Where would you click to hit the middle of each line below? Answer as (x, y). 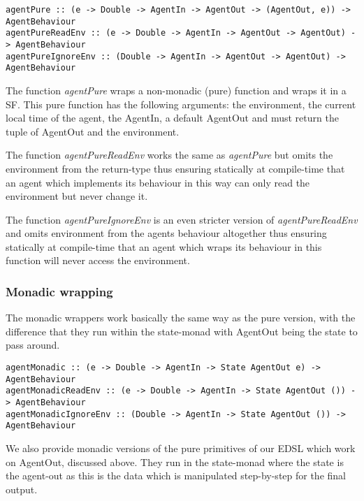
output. (22, 489)
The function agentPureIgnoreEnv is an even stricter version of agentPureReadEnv (182, 219)
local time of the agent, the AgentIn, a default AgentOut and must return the (172, 118)
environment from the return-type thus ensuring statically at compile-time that (175, 168)
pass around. (33, 345)
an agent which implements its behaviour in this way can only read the (158, 182)
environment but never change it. (77, 196)
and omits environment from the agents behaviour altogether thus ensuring (166, 233)
